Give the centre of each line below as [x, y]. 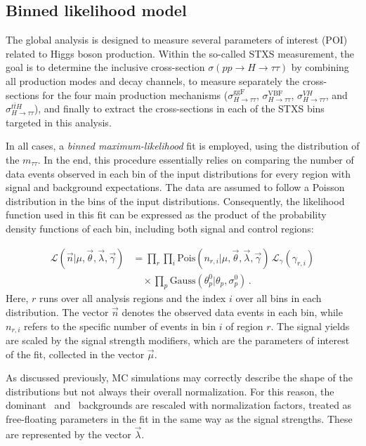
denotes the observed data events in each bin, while [232, 311]
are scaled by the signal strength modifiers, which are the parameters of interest [178, 340]
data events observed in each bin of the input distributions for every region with [178, 173]
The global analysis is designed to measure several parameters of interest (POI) [177, 40]
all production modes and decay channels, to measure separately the [153, 80]
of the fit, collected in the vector [75, 354]
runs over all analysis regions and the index [132, 298]
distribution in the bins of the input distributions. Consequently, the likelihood [175, 201]
